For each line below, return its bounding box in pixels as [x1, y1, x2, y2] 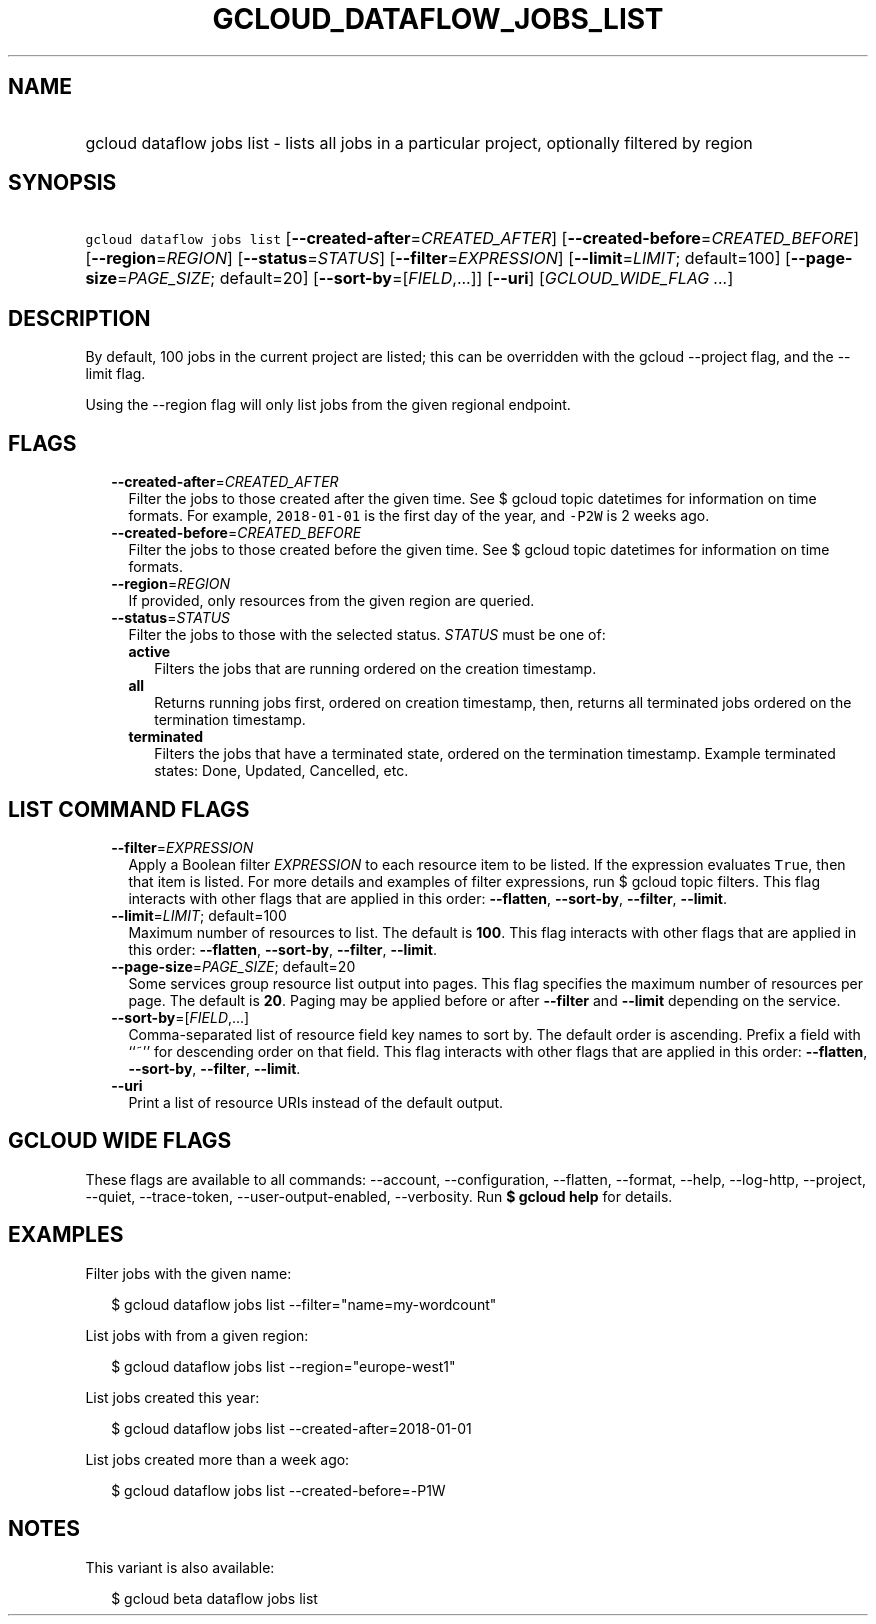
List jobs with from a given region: [85, 1326, 309, 1344]
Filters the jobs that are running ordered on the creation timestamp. [154, 660, 597, 678]
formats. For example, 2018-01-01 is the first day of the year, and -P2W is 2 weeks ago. [128, 507, 710, 525]
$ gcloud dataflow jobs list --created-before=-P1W [111, 1481, 446, 1499]
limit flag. [85, 365, 146, 383]
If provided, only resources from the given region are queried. [128, 592, 535, 610]
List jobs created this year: [85, 1388, 260, 1406]
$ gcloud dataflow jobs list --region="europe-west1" [111, 1357, 456, 1375]
